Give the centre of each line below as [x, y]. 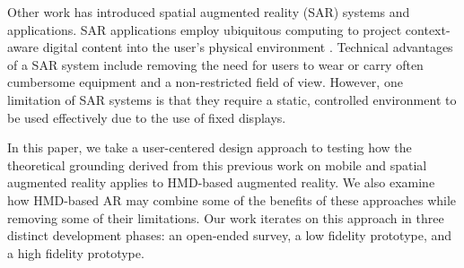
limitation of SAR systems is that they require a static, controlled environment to [232, 99]
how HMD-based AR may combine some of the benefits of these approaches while [232, 199]
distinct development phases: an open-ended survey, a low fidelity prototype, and [230, 235]
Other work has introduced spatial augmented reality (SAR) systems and [209, 12]
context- [428, 29]
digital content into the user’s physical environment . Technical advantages [248, 47]
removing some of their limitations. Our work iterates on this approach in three [226, 217]
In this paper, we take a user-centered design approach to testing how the [210, 147]
